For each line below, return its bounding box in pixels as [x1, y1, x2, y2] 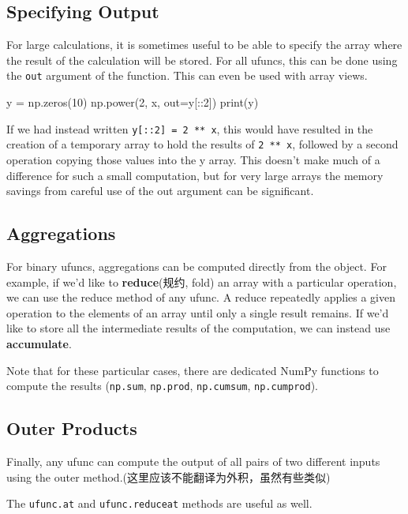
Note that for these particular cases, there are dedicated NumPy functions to [6, 362, 379, 378]
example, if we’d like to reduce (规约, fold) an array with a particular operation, [6, 273, 397, 290]
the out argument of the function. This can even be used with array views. [6, 67, 368, 84]
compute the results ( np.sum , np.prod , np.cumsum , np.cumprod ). [6, 377, 318, 394]
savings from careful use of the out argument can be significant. [6, 182, 314, 199]
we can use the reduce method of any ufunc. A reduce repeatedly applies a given [6, 289, 395, 306]
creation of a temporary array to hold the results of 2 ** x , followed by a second [6, 136, 399, 152]
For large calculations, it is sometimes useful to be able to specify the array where [6, 36, 402, 53]
